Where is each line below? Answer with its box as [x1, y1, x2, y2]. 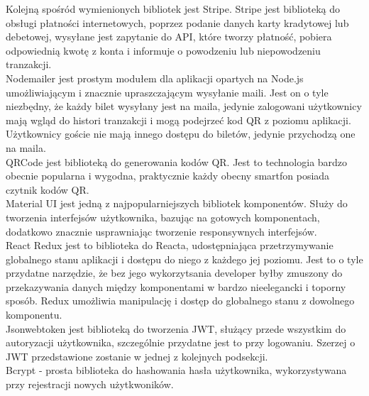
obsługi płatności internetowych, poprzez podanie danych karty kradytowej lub [6, 15, 349, 30]
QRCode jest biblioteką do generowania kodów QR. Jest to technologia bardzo [6, 154, 348, 169]
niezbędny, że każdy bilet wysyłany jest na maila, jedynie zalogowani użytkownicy [6, 99, 362, 114]
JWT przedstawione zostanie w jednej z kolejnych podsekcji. [6, 348, 268, 363]
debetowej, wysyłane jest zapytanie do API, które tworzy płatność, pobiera [6, 29, 332, 44]
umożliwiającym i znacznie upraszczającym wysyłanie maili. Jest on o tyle [6, 84, 329, 99]
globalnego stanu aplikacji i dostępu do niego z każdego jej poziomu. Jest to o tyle [6, 251, 363, 266]
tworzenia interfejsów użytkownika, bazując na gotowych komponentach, [6, 209, 320, 224]
